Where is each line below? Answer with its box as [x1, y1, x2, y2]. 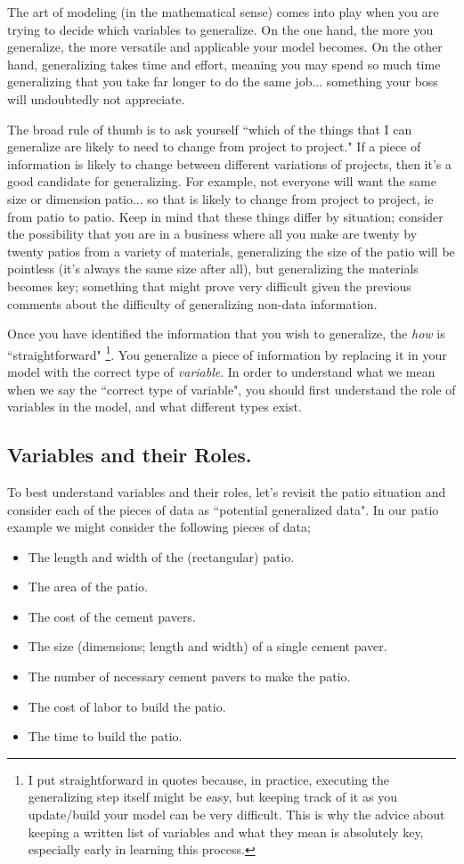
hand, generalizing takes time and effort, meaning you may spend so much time [7, 54, 441, 73]
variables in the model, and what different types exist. [7, 397, 302, 416]
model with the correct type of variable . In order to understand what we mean [7, 362, 436, 380]
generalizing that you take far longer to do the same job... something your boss [7, 72, 438, 91]
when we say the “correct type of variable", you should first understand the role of [7, 379, 456, 398]
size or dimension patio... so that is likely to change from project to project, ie [7, 189, 434, 208]
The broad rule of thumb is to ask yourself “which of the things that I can [7, 119, 412, 138]
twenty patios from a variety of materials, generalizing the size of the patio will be [7, 241, 455, 260]
